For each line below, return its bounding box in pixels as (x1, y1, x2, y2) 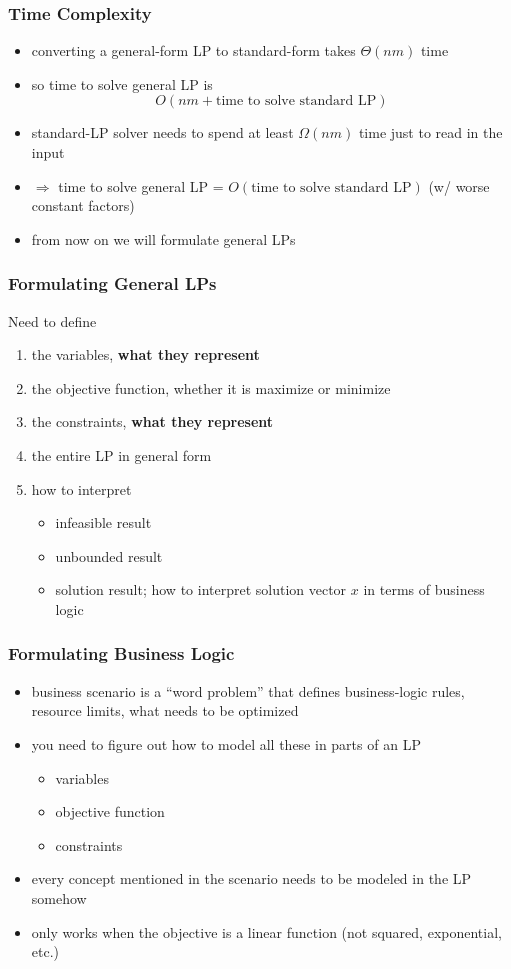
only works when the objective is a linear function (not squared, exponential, (31, 921, 502, 942)
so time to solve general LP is (31, 73, 213, 94)
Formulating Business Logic (8, 641, 235, 666)
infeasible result (55, 512, 152, 533)
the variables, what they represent (31, 344, 260, 365)
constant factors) (31, 195, 135, 216)
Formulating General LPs (8, 271, 217, 296)
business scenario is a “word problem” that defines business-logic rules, (31, 680, 465, 701)
